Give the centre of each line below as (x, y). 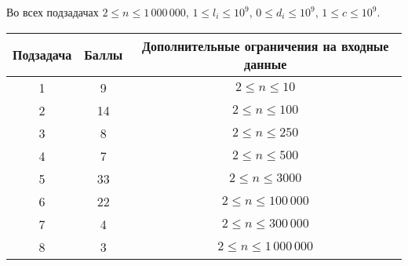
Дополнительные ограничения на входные (265, 46)
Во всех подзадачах (53, 12)
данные (266, 64)
